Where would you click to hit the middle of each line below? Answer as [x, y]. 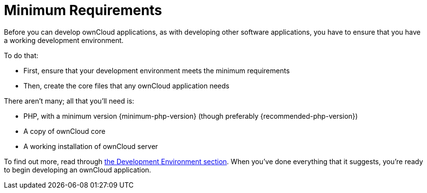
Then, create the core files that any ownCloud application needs [126, 86]
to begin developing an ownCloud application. [78, 170]
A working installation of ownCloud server [91, 146]
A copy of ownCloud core [64, 131]
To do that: [21, 55]
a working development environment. [64, 40]
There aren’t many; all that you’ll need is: [69, 101]
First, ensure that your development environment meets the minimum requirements [157, 70]
